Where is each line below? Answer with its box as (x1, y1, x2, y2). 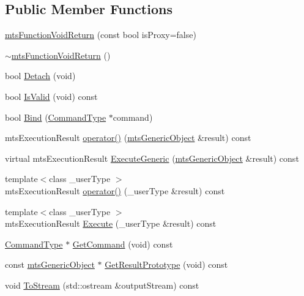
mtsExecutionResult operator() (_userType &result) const (5, 184, 225, 197)
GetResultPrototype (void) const (105, 258, 228, 271)
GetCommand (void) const (72, 237, 173, 250)
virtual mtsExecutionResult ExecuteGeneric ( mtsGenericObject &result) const (5, 151, 299, 164)
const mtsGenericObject (5, 258, 95, 271)
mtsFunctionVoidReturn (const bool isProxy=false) (5, 28, 196, 41)
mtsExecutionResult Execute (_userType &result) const (5, 217, 217, 230)
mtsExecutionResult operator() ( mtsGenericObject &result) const (5, 131, 251, 144)
